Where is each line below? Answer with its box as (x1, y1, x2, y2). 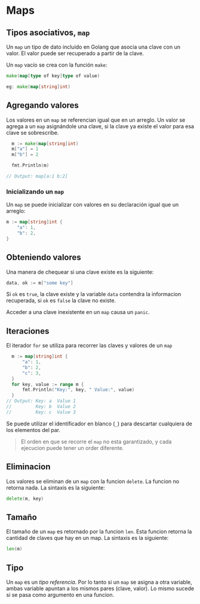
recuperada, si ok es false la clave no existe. (6, 297, 116, 304)
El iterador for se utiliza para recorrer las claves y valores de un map (6, 342, 173, 349)
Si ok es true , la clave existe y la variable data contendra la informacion (6, 291, 181, 298)
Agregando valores (6, 100, 79, 111)
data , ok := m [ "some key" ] (6, 280, 73, 286)
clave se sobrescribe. (6, 129, 59, 136)
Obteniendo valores (6, 252, 82, 262)
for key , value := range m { (11, 381, 84, 387)
